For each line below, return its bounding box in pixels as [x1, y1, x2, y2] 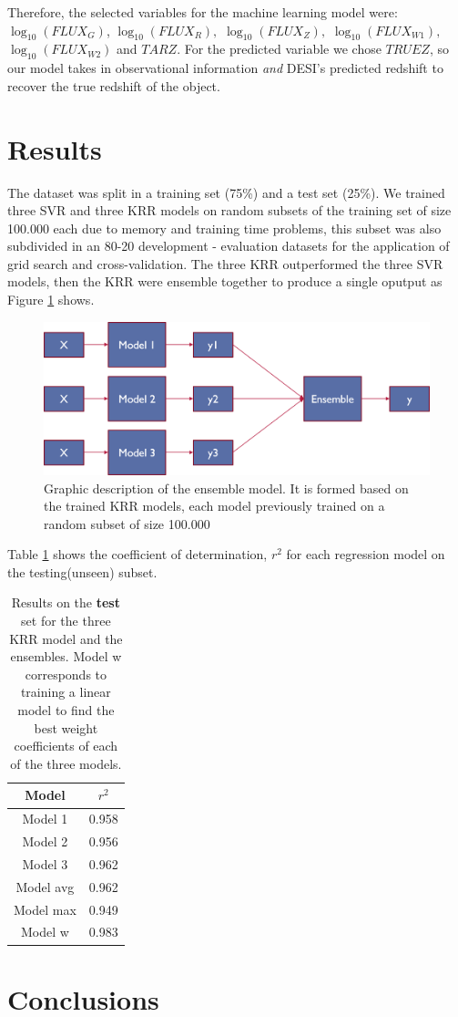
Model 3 [22, 854, 68, 873]
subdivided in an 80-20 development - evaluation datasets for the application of [7, 236, 450, 255]
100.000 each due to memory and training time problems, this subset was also [7, 218, 442, 237]
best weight [34, 718, 98, 737]
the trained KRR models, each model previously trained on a [44, 496, 385, 515]
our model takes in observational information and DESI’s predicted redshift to [7, 58, 443, 78]
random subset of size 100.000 [44, 514, 210, 533]
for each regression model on [286, 545, 445, 564]
